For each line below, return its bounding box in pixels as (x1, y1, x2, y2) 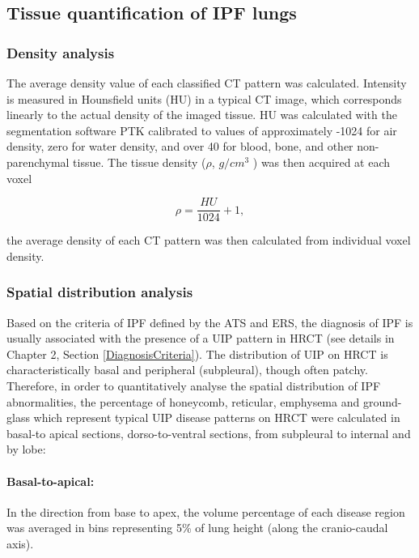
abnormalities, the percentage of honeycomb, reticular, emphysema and (6, 393, 360, 410)
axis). (6, 535, 34, 552)
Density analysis (6, 42, 115, 62)
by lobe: (6, 441, 46, 458)
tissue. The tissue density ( (73, 153, 206, 170)
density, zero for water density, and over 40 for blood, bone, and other (6, 138, 353, 155)
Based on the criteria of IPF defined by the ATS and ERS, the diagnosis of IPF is (6, 313, 413, 330)
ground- (362, 393, 402, 410)
